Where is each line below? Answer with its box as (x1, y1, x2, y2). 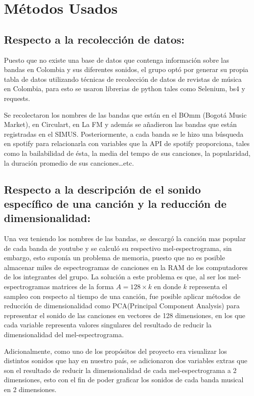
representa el (189, 281, 228, 292)
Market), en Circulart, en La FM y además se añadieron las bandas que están (4, 119, 237, 129)
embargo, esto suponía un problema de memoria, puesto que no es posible (4, 252, 225, 263)
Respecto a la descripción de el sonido (4, 181, 201, 197)
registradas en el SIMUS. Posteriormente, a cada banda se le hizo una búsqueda (4, 128, 244, 139)
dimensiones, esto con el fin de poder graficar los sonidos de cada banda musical (4, 374, 244, 385)
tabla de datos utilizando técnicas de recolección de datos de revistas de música (4, 74, 242, 84)
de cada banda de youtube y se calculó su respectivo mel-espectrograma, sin (4, 243, 232, 253)
